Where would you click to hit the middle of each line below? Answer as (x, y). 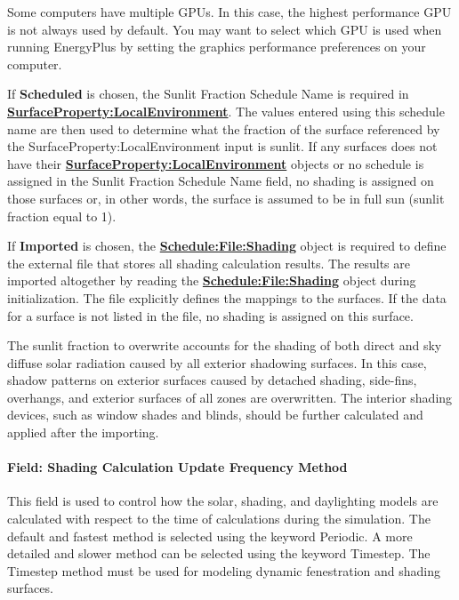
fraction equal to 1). (62, 216)
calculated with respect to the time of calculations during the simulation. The (219, 519)
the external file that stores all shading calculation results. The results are (209, 263)
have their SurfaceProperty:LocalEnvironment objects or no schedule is (216, 163)
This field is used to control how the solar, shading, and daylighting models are (223, 501)
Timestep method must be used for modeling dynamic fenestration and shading (224, 570)
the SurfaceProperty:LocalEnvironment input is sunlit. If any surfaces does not (222, 146)
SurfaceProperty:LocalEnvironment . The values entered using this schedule (226, 111)
